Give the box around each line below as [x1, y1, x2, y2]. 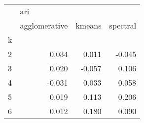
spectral [109, 20, 137, 31]
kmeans [75, 20, 102, 31]
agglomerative [20, 20, 68, 31]
